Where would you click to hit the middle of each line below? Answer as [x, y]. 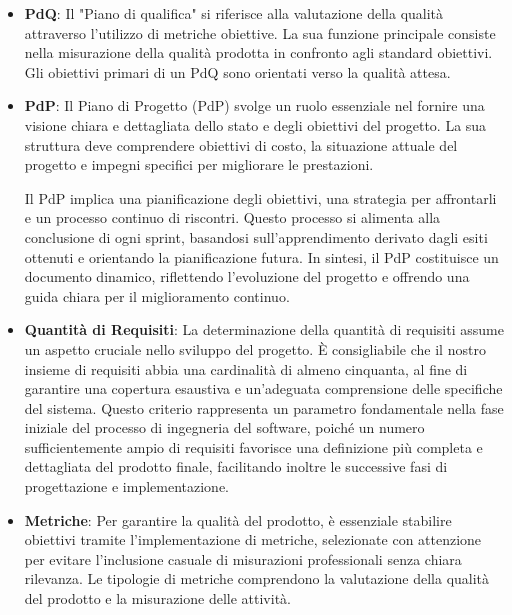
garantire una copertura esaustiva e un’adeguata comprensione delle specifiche [263, 388]
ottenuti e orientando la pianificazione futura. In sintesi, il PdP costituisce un [261, 256]
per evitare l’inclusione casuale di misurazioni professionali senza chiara [243, 558]
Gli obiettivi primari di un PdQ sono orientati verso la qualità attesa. [237, 71]
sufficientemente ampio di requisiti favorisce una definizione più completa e [253, 446]
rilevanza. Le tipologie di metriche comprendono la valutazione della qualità [257, 578]
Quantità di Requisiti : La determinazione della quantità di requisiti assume [264, 329]
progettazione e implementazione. [126, 486]
